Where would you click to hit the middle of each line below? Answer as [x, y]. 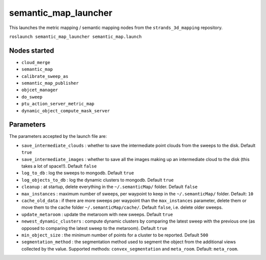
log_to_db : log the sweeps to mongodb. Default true [78, 173]
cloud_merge [36, 62]
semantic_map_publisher [50, 83]
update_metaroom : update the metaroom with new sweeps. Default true [97, 214]
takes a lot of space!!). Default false [59, 166]
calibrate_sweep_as [45, 76]
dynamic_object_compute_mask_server [66, 111]
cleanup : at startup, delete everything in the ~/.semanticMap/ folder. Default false [110, 187]
